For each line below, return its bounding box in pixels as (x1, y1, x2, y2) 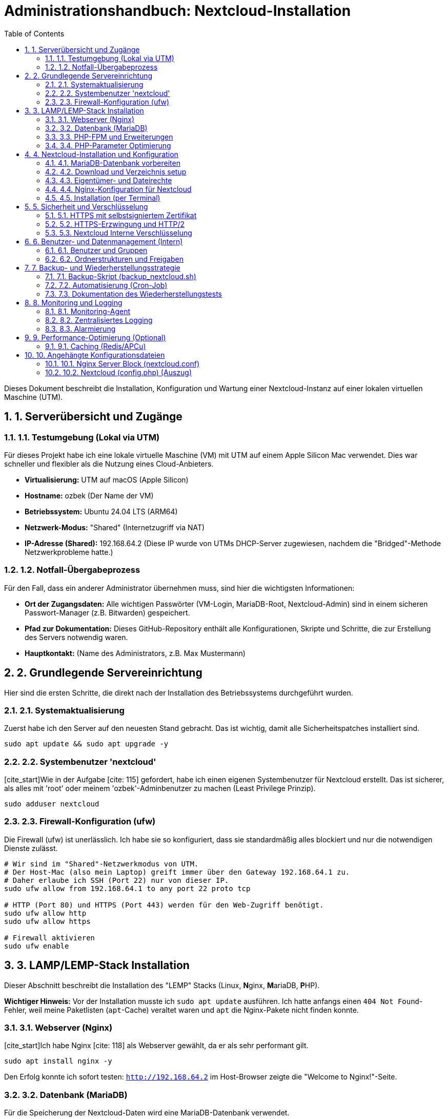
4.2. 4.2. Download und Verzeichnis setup (45, 167, 187, 176)
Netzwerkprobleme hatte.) (25, 547, 113, 556)
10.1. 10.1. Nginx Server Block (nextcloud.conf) (45, 359, 200, 368)
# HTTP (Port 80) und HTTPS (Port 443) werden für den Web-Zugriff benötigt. (4, 900, 324, 909)
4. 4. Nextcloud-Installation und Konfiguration (25, 149, 178, 159)
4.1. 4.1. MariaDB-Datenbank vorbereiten (45, 158, 180, 167)
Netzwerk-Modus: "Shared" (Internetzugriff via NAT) (25, 523, 205, 532)
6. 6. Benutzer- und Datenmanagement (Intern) (25, 237, 183, 246)
